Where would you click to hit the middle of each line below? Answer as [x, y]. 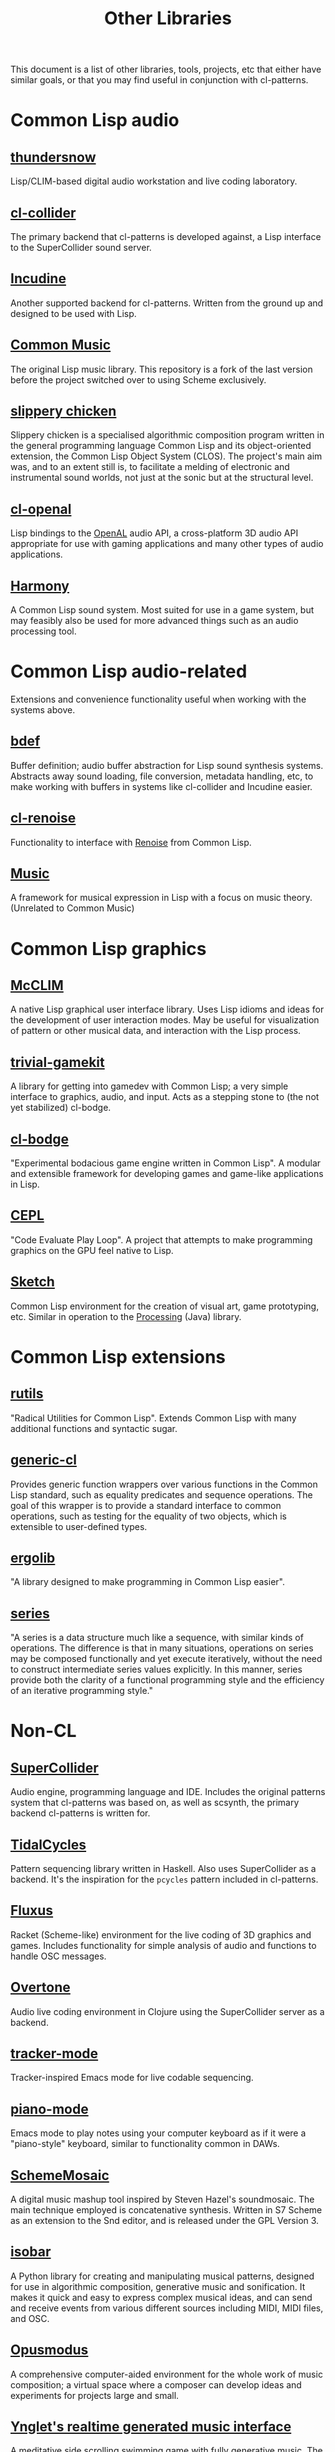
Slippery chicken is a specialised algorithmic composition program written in [167, 435]
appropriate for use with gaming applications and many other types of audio [167, 544]
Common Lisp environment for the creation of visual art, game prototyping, [165, 1306]
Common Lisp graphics [108, 948]
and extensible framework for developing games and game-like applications [167, 1174]
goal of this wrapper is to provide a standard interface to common [146, 1505]
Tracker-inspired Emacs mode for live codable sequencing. [132, 2078]
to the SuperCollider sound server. [81, 247]
